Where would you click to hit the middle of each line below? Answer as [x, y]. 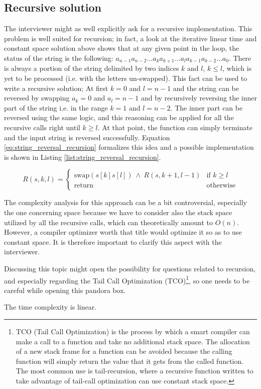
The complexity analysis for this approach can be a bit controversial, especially [125, 202]
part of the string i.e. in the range [56, 107]
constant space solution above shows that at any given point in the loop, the [122, 48]
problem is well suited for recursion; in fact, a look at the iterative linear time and [130, 38]
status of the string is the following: [59, 58]
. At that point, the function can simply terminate [175, 127]
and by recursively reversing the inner [199, 98]
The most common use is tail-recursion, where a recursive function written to [135, 371]
